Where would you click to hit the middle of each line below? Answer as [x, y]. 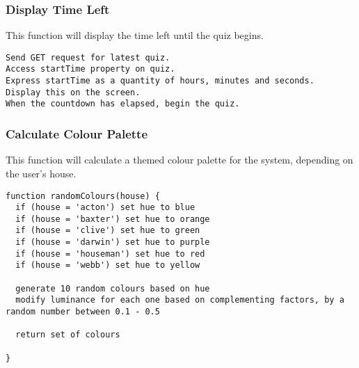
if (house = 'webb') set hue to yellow [108, 265]
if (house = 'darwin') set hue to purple [113, 242]
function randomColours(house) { [83, 196]
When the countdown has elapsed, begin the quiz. [123, 104]
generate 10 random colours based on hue [113, 288]
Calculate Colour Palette [77, 134]
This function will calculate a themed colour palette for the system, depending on [179, 160]
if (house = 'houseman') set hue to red [110, 254]
